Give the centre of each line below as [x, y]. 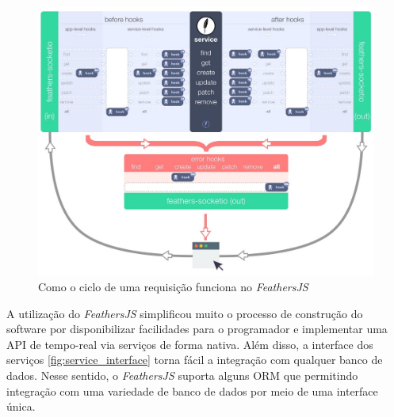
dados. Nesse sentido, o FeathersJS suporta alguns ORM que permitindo [182, 375]
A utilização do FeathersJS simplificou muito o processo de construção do [185, 313]
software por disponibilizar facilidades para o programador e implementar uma [197, 329]
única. [21, 406]
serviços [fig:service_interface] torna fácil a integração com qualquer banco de [195, 360]
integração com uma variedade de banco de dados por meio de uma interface [192, 390]
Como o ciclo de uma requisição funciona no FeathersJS [173, 287]
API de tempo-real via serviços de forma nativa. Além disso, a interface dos [190, 344]
